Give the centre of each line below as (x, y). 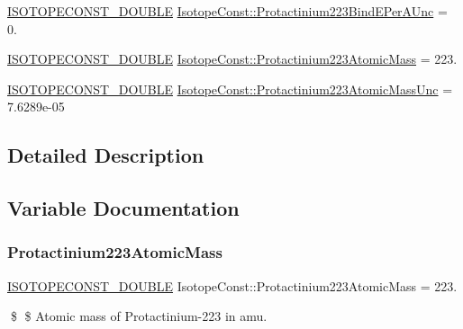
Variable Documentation (123, 208)
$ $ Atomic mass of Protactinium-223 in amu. (139, 316)
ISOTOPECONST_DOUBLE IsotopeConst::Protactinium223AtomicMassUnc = (230, 89)
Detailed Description (106, 155)
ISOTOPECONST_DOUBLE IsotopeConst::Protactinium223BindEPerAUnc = (227, 11)
